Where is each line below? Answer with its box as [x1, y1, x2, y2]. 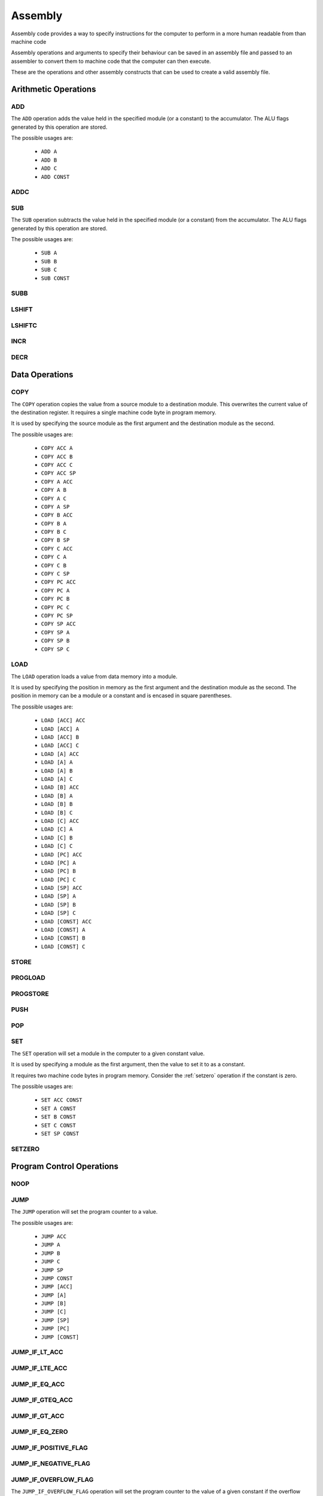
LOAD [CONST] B [41, 935, 86, 942]
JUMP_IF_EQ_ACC [11, 1380, 65, 1388]
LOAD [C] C [41, 843, 73, 850]
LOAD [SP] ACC [41, 884, 83, 892]
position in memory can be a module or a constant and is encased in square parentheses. [11, 692, 232, 700]
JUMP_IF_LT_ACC [11, 1348, 63, 1357]
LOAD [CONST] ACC [41, 918, 92, 925]
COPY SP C [41, 646, 70, 652]
